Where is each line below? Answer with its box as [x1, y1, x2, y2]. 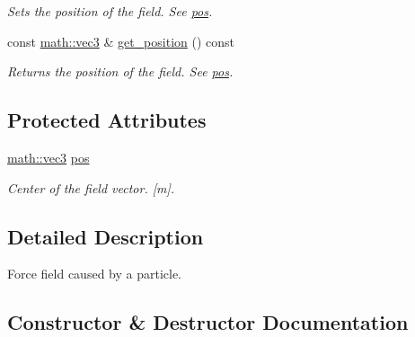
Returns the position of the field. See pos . [7, 62, 234, 81]
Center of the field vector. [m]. [7, 178, 175, 197]
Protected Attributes [7, 106, 207, 134]
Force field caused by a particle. [7, 264, 182, 283]
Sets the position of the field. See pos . [7, 2, 213, 20]
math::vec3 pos [7, 147, 90, 166]
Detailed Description [7, 222, 204, 250]
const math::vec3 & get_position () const [7, 31, 235, 50]
